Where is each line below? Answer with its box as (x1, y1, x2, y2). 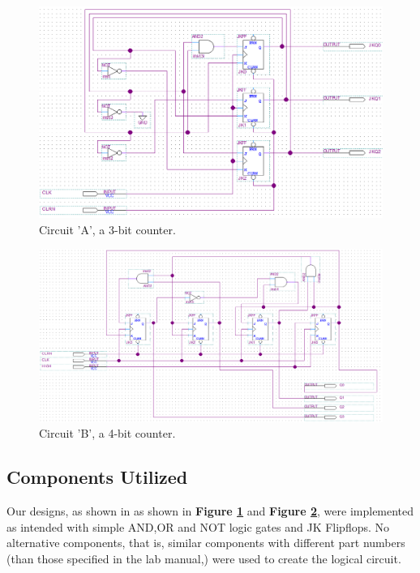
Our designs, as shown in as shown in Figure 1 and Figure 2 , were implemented (6, 502, 414, 520)
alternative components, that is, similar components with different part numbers (6, 534, 405, 551)
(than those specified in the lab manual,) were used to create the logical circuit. (6, 549, 401, 567)
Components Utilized (6, 464, 188, 490)
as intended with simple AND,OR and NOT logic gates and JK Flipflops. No (6, 518, 390, 535)
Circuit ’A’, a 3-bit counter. (39, 220, 176, 237)
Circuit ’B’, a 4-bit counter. (39, 425, 176, 442)
